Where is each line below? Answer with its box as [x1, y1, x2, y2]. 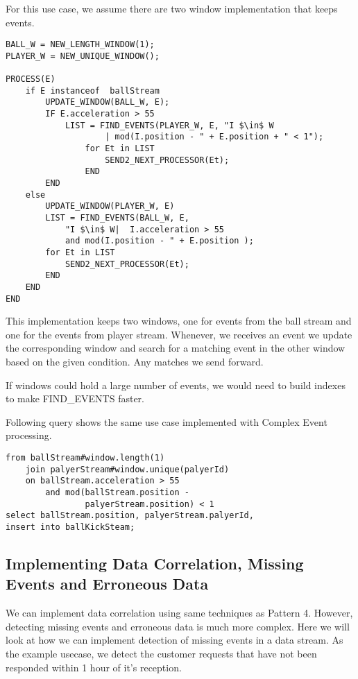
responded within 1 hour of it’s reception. [6, 660, 182, 674]
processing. [6, 428, 52, 442]
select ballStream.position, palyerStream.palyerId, [6, 510, 254, 521]
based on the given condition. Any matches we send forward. [6, 354, 264, 369]
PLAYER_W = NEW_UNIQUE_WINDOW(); [6, 51, 160, 61]
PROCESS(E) [6, 74, 56, 85]
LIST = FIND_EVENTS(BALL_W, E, [45, 213, 189, 223]
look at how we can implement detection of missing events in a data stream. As [6, 633, 343, 647]
